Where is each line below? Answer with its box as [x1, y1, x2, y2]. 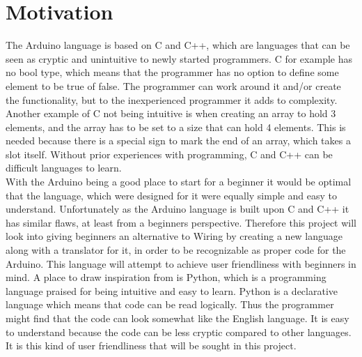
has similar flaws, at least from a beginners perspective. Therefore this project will [6, 215, 357, 229]
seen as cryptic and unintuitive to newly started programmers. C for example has [6, 51, 352, 66]
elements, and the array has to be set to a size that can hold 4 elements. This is [6, 119, 346, 134]
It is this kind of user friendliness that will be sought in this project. [6, 338, 297, 353]
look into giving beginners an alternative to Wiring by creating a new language [6, 229, 343, 243]
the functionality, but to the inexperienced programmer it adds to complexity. [6, 92, 338, 107]
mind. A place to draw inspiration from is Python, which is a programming [6, 270, 326, 284]
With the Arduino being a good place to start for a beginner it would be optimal [6, 174, 352, 189]
